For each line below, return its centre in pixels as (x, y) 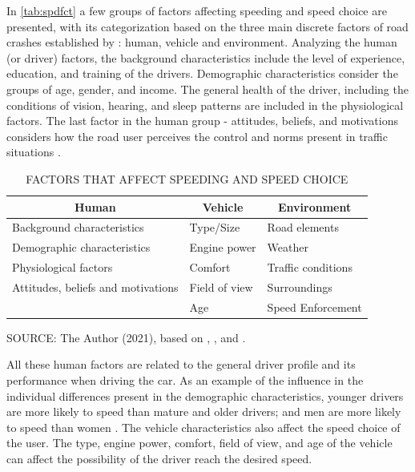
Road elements (303, 227)
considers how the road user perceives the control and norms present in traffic (197, 136)
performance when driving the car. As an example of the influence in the (185, 380)
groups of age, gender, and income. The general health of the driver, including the (207, 89)
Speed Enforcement (314, 307)
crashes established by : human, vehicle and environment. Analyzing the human (202, 42)
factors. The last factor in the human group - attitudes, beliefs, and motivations (202, 121)
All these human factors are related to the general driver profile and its (181, 364)
